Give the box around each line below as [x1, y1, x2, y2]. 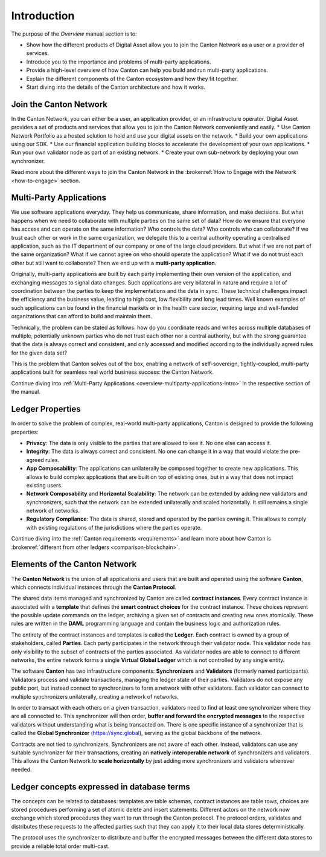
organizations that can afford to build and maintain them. [11, 313, 152, 320]
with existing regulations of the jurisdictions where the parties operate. [26, 524, 202, 531]
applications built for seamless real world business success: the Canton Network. [11, 368, 214, 376]
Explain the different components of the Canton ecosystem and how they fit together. [26, 75, 238, 82]
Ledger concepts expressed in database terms [11, 782, 190, 792]
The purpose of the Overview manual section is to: [11, 30, 137, 37]
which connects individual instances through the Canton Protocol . [11, 583, 176, 591]
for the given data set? [11, 349, 68, 356]
